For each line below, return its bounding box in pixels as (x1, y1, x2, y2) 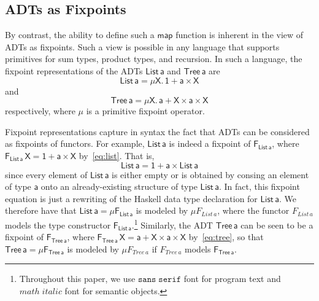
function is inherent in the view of (175, 28, 304, 41)
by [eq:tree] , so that (188, 230, 264, 243)
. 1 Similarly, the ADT (131, 216, 213, 231)
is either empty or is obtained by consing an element (112, 168, 309, 181)
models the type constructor (5, 218, 111, 231)
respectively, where (5, 104, 75, 117)
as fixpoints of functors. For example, (5, 137, 145, 150)
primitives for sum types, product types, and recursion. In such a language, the (5, 52, 302, 65)
